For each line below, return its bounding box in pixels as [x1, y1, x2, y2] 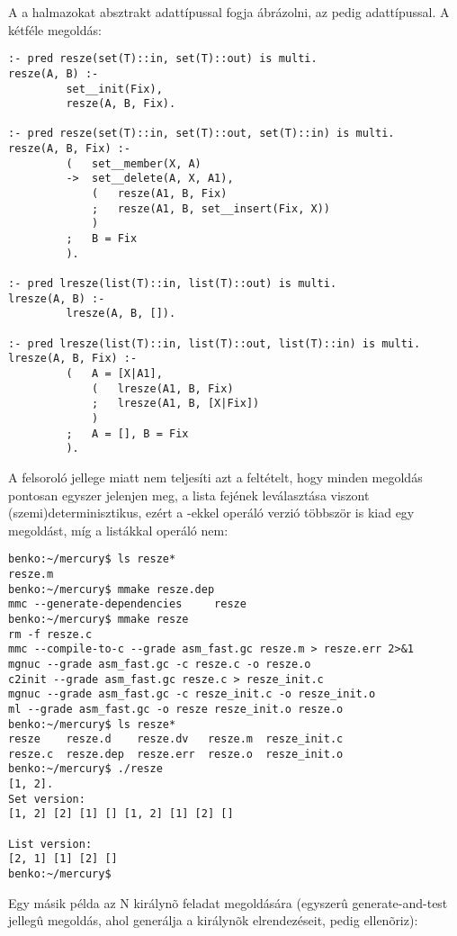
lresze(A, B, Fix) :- [8, 352, 138, 365]
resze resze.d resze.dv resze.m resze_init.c [8, 733, 344, 746]
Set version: [8, 792, 85, 805]
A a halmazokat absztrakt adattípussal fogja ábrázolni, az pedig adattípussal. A [8, 3, 450, 21]
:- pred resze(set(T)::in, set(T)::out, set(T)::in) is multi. [8, 127, 395, 140]
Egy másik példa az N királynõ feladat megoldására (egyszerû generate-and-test [8, 893, 448, 912]
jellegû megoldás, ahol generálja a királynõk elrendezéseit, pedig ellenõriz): [8, 911, 418, 930]
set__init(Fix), [66, 82, 163, 95]
